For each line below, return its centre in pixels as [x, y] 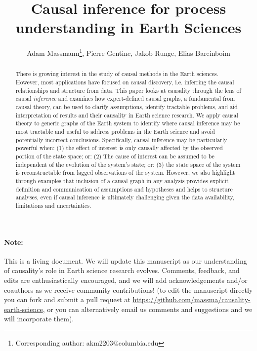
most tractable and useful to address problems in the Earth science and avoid [115, 131]
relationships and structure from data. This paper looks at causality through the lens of [128, 90]
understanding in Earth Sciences [128, 27]
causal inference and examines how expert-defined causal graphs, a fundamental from [125, 98]
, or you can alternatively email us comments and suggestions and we [148, 309]
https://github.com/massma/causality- [192, 299]
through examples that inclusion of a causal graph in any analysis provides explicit [122, 180]
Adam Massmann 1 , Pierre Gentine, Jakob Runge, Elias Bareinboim [128, 52]
